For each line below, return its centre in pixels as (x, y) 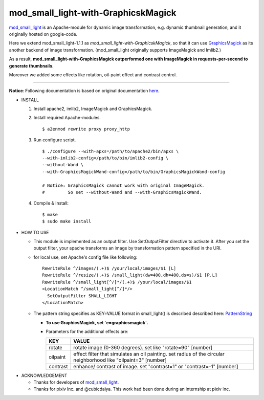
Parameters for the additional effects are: (87, 332)
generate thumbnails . (31, 66)
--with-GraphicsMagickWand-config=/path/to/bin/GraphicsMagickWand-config (134, 172)
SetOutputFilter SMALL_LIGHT (82, 296)
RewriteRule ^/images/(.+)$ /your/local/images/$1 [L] (109, 268)
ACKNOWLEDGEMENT (44, 375)
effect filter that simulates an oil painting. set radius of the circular (149, 354)
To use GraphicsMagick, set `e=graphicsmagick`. (97, 322)
